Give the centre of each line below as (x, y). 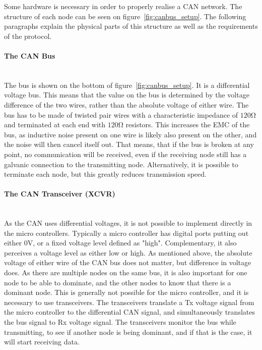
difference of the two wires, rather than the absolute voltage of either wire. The (126, 104)
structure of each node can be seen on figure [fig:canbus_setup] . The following (125, 16)
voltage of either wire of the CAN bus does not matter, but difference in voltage (128, 262)
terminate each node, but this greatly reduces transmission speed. (105, 174)
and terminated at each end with (55, 124)
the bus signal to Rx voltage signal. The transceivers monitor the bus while (120, 322)
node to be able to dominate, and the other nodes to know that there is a (118, 282)
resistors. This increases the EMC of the (188, 124)
